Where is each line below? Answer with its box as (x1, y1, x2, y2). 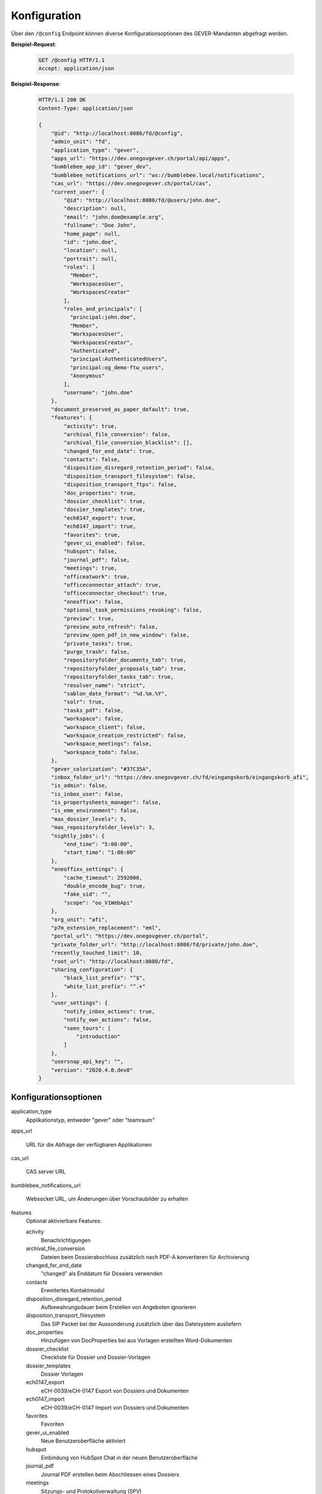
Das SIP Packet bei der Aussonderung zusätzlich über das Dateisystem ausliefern (41, 1320, 241, 1327)
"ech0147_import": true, (63, 523, 137, 530)
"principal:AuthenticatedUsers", (69, 356, 168, 363)
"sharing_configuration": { (51, 966, 134, 973)
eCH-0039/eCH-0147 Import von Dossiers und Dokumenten (41, 1404, 189, 1411)
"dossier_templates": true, (63, 506, 146, 513)
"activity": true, (63, 423, 117, 430)
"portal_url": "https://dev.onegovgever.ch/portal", (51, 933, 209, 939)
